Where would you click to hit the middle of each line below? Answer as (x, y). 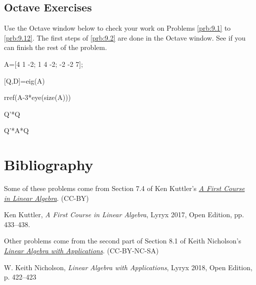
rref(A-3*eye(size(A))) (38, 97)
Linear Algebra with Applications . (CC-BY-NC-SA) (81, 251)
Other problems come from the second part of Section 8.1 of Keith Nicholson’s (123, 241)
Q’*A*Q (17, 130)
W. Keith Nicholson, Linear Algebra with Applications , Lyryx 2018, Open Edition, (128, 267)
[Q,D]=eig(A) (24, 80)
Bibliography (49, 165)
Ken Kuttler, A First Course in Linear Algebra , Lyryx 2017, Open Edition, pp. (124, 214)
